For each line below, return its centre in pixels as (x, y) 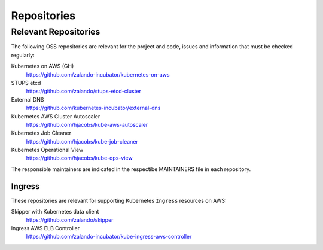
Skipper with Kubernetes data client (55, 212)
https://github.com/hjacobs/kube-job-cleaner (82, 141)
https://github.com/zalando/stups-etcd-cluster (84, 91)
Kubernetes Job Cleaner (41, 133)
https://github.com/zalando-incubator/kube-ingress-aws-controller (109, 237)
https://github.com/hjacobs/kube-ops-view (79, 158)
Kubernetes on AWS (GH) (42, 66)
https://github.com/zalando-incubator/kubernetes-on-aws (98, 74)
